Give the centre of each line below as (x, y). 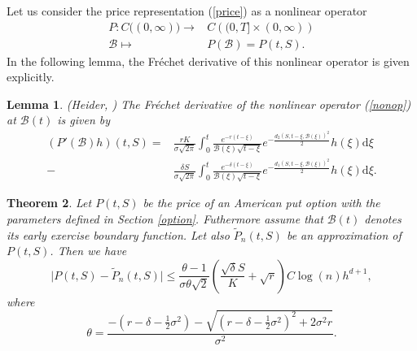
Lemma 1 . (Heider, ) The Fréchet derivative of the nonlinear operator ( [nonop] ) (209, 104)
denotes (383, 218)
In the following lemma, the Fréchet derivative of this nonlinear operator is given (208, 61)
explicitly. (31, 77)
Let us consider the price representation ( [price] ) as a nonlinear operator (187, 11)
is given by (84, 120)
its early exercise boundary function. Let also (118, 234)
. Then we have (88, 251)
